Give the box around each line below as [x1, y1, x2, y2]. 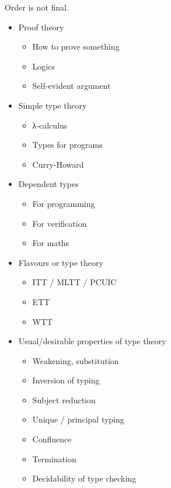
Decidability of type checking [32, 472, 137, 484]
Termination [32, 452, 76, 465]
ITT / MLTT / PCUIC [32, 276, 117, 288]
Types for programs [32, 139, 103, 151]
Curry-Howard [32, 158, 84, 170]
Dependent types [18, 178, 79, 190]
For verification [32, 217, 87, 229]
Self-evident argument [32, 79, 111, 92]
